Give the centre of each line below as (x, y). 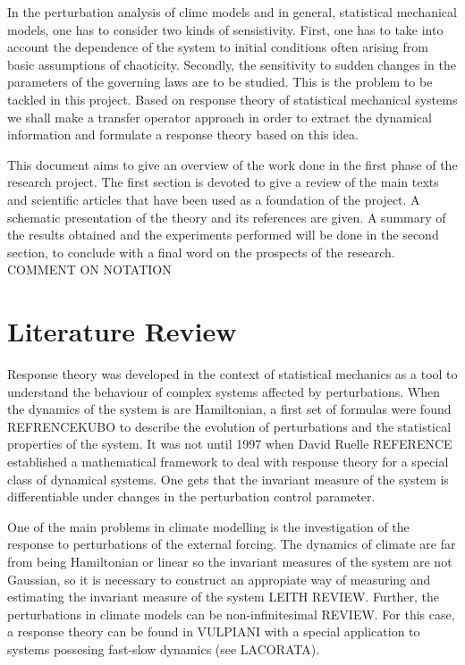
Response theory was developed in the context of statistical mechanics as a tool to (232, 374)
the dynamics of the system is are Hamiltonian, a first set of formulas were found (229, 409)
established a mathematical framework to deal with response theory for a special (228, 461)
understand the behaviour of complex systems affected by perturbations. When (224, 391)
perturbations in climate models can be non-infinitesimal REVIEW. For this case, (231, 614)
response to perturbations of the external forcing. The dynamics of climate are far (232, 544)
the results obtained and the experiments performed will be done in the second (223, 235)
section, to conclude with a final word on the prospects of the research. (201, 252)
